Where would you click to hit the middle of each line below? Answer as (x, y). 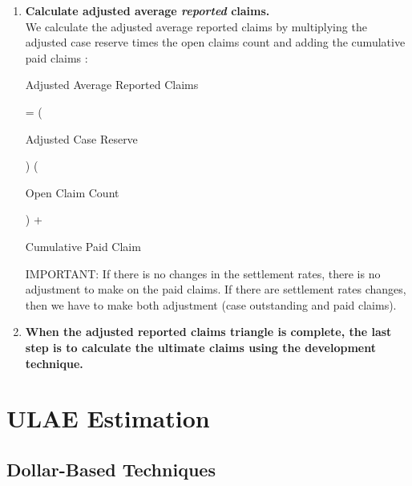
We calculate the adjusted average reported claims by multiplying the (196, 26)
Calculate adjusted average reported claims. (147, 10)
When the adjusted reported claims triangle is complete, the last (208, 332)
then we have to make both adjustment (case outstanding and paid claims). (211, 304)
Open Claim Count (72, 192)
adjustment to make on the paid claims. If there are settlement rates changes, (216, 289)
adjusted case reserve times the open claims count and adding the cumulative (215, 42)
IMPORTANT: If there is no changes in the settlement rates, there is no (203, 273)
